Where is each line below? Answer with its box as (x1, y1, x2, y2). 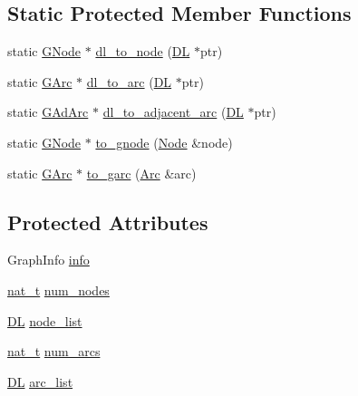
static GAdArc (7, 102, 89, 121)
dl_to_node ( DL (95, 42, 190, 61)
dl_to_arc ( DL (86, 72, 172, 91)
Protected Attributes (7, 208, 208, 236)
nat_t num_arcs (7, 342, 101, 361)
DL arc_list (7, 372, 73, 391)
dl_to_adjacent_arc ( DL (102, 102, 244, 121)
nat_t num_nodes (7, 280, 110, 299)
